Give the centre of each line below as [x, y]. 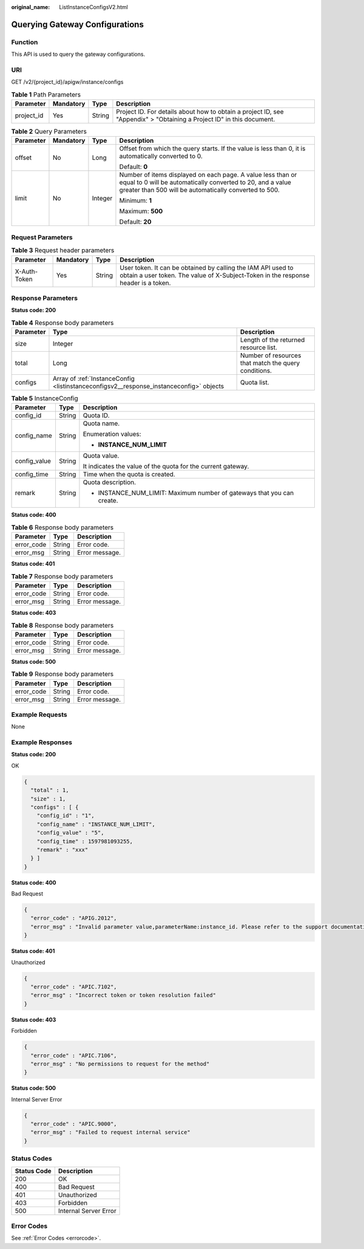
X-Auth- [26, 272]
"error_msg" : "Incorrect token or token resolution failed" [123, 995]
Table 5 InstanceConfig [45, 399]
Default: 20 [135, 222]
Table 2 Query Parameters [49, 132]
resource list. [258, 347]
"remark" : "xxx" [62, 850]
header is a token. [145, 282]
